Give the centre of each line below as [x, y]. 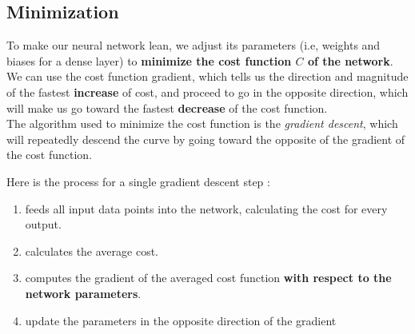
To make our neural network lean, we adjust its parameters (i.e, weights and [194, 45]
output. [43, 224]
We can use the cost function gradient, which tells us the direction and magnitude [207, 76]
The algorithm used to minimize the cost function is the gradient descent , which [202, 123]
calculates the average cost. [92, 250]
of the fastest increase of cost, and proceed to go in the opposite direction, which [207, 91]
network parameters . [83, 293]
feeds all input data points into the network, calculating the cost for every [206, 208]
